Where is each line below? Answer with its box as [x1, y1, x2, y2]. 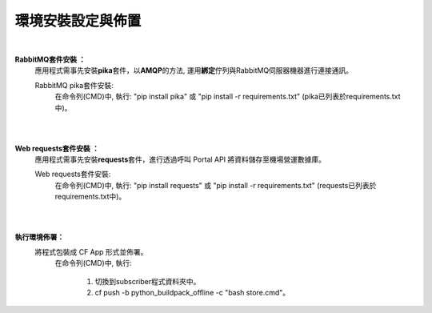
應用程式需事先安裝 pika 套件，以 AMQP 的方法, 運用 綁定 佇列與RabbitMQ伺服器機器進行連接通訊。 [34, 66, 354, 75]
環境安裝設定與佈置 [14, 12, 142, 30]
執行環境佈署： [14, 232, 64, 242]
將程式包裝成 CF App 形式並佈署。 [34, 247, 148, 256]
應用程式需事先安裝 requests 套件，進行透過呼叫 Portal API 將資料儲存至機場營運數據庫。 [34, 154, 326, 164]
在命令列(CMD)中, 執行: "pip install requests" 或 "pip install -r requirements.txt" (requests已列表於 [54, 180, 377, 190]
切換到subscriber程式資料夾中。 [94, 276, 201, 286]
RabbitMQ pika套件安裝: [34, 80, 114, 90]
